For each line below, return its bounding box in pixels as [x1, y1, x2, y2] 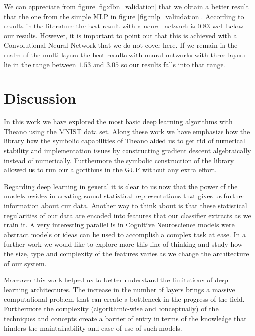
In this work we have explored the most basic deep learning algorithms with [4, 116, 233, 127]
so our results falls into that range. [121, 59, 225, 69]
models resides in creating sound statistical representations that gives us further [4, 191, 245, 201]
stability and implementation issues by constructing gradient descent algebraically [4, 145, 251, 156]
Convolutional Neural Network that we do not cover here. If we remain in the [4, 40, 238, 50]
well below [212, 21, 244, 31]
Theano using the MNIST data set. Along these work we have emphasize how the [4, 126, 250, 136]
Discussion [4, 88, 76, 108]
